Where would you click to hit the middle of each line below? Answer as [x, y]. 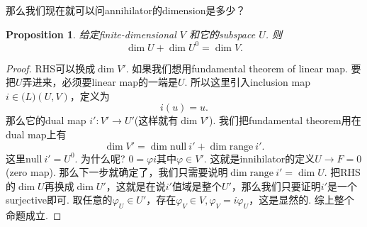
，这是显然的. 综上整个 [301, 200]
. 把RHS [342, 172]
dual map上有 [36, 134]
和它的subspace [222, 34]
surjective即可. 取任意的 [59, 200]
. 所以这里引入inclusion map [247, 82]
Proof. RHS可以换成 [51, 68]
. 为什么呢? [100, 158]
